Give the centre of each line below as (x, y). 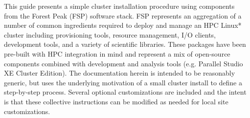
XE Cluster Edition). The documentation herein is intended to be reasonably (120, 73)
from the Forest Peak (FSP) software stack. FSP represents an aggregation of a (123, 15)
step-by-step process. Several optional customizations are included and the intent (125, 92)
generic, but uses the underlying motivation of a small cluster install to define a (123, 82)
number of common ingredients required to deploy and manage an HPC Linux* (123, 25)
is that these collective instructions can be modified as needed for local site (116, 101)
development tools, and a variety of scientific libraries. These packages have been (125, 44)
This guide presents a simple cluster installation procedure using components (119, 6)
